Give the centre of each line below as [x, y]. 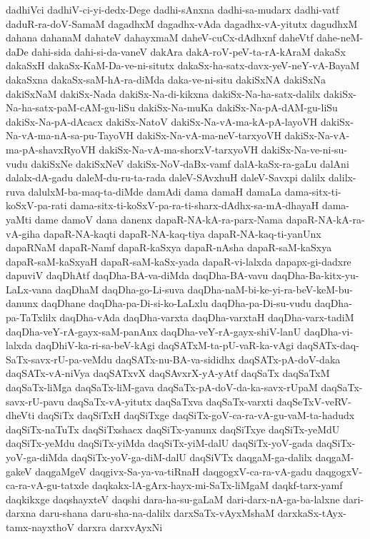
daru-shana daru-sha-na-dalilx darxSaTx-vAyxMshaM [157, 513]
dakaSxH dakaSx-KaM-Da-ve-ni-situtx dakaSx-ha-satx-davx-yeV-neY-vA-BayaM [183, 65]
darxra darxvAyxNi [120, 527]
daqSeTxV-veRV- [314, 401]
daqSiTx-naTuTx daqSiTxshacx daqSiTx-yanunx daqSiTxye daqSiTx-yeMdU [173, 429]
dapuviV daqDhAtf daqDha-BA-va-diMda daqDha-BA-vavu [137, 275]
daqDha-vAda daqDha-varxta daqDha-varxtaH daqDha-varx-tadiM [207, 317]
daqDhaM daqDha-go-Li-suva [120, 289]
